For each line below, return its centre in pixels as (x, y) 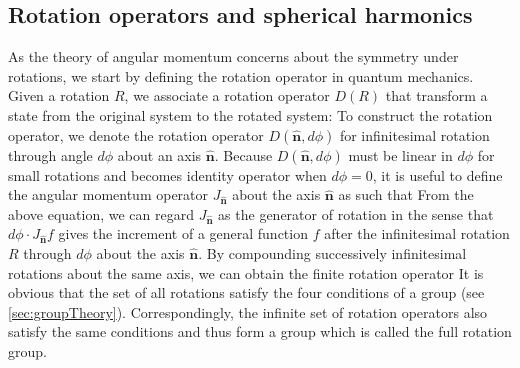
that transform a (436, 95)
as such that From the (406, 194)
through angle (50, 154)
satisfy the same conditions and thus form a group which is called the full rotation (260, 331)
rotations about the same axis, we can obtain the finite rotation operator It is (246, 272)
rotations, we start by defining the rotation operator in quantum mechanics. (241, 75)
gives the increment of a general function (183, 233)
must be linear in (400, 154)
